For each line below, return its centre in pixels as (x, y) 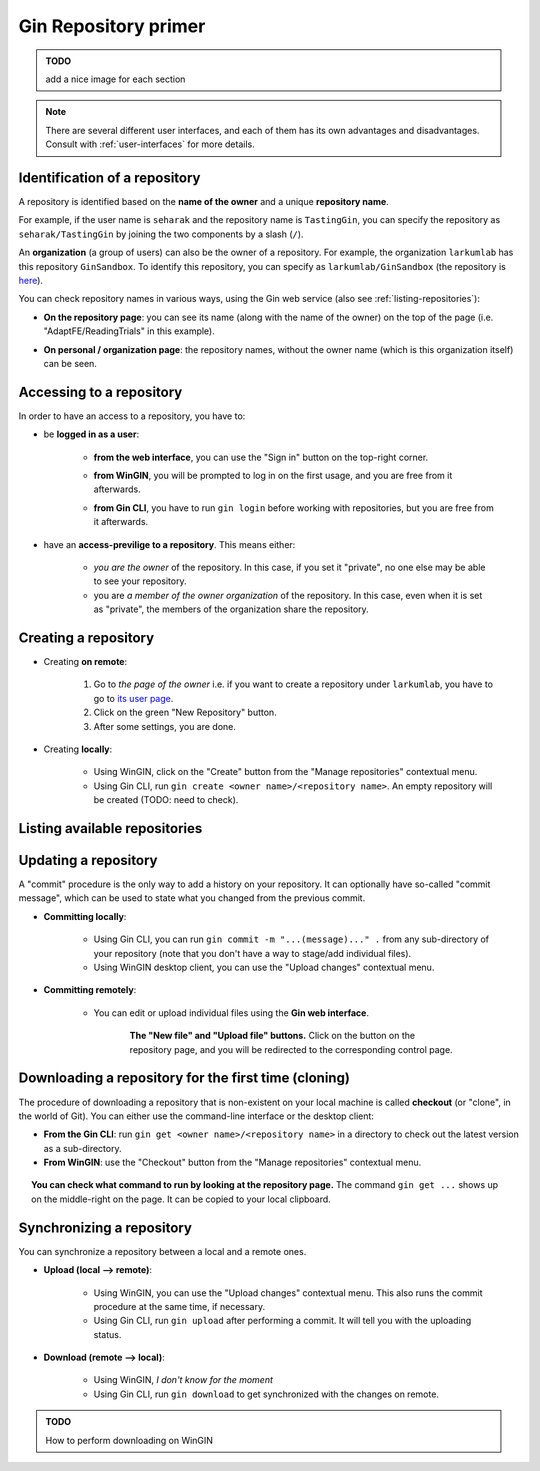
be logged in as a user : (91, 434)
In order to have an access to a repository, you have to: (132, 416)
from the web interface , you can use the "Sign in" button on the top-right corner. (261, 457)
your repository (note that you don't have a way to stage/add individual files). (252, 953)
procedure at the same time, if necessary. (179, 1306)
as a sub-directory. (82, 1148)
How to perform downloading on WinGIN (129, 1440)
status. (107, 1334)
